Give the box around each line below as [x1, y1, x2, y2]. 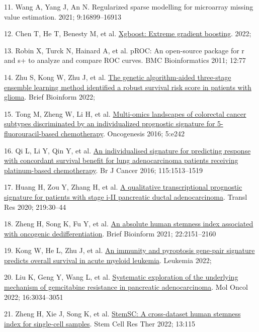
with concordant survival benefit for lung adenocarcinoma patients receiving [4, 155, 238, 165]
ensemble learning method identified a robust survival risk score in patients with [4, 81, 251, 92]
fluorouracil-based [4, 128, 59, 138]
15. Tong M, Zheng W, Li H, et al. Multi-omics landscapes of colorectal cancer [4, 108, 246, 119]
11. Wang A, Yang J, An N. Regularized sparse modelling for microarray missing [4, 2, 253, 12]
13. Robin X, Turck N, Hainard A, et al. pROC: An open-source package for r [4, 45, 244, 55]
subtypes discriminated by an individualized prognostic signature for [4, 118, 215, 129]
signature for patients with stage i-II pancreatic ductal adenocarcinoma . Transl [4, 191, 247, 202]
